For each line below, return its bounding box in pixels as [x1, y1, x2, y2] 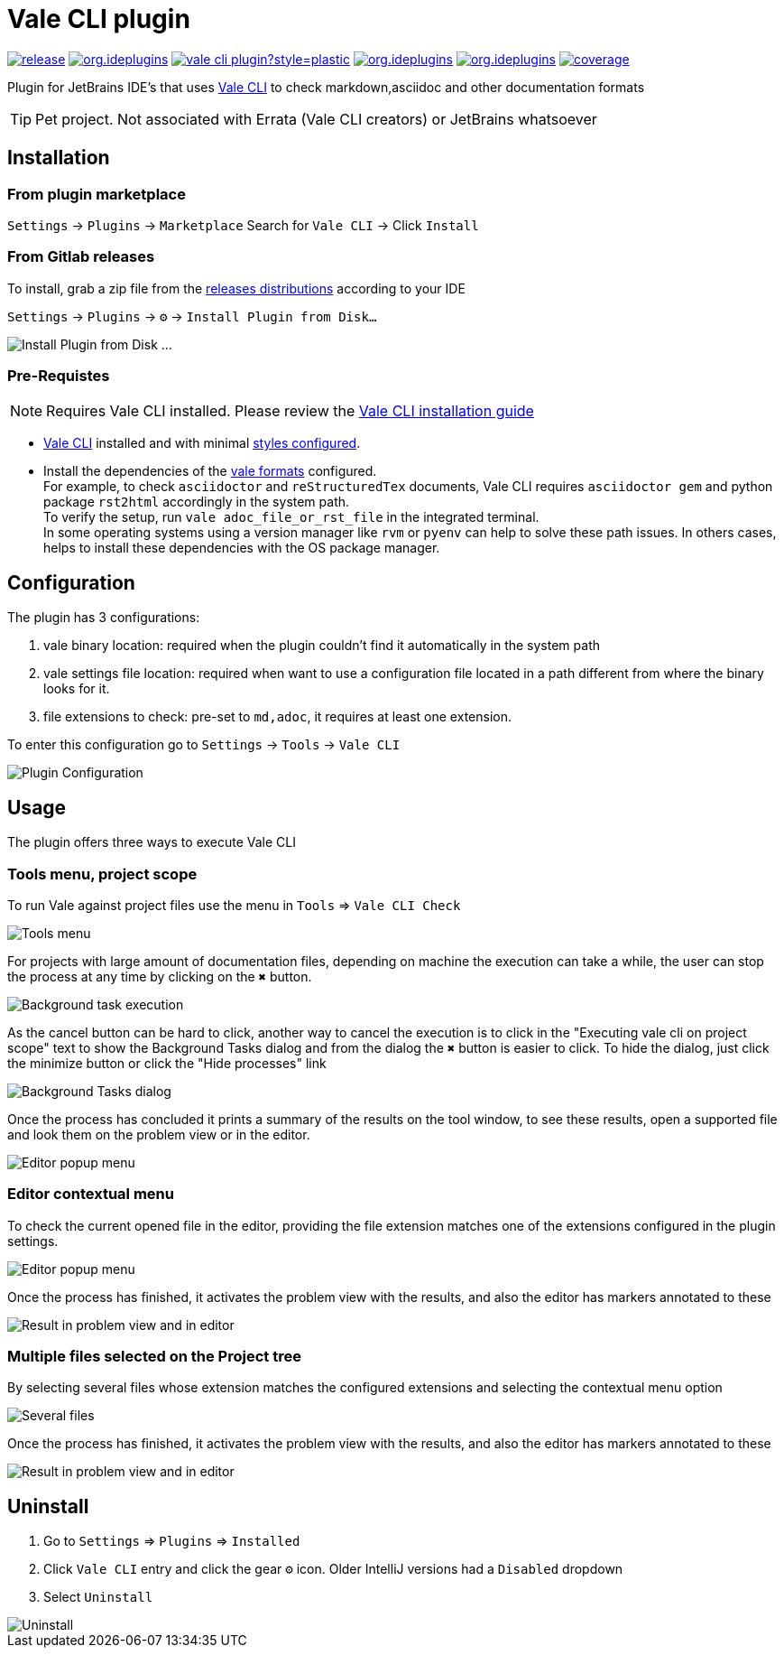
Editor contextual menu [7, 1185, 174, 1204]
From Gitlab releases [7, 247, 155, 266]
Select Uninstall [43, 1589, 153, 1605]
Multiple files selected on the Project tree [7, 1347, 301, 1366]
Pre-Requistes [7, 367, 110, 386]
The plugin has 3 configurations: [7, 609, 200, 626]
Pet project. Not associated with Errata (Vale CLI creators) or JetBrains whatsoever [35, 109, 597, 128]
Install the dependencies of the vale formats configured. [43, 463, 377, 479]
